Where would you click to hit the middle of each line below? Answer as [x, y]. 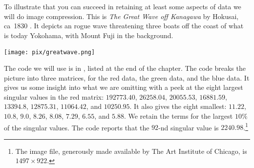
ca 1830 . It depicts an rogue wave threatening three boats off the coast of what [124, 26]
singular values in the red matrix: [54, 96]
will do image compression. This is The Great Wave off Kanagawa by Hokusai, [121, 16]
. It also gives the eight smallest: [178, 106]
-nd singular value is [189, 127]
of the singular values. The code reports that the [77, 127]
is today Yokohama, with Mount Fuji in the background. [89, 35]
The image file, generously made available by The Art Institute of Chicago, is [131, 151]
